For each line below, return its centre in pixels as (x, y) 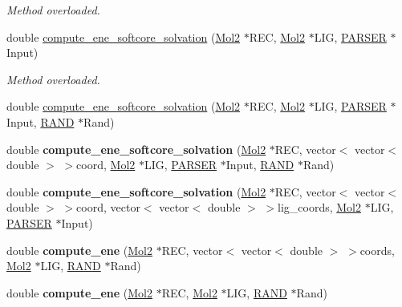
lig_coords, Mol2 (320, 207)
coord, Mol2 (106, 165)
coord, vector (108, 207)
